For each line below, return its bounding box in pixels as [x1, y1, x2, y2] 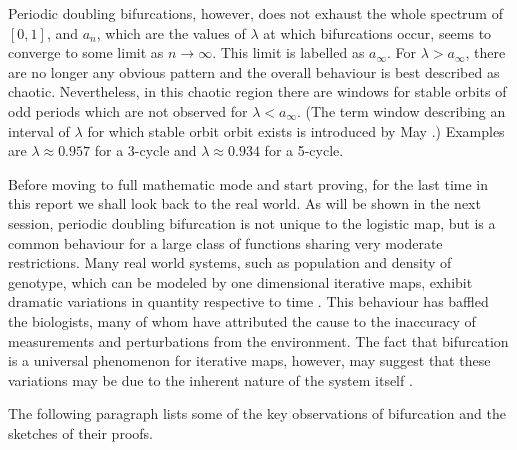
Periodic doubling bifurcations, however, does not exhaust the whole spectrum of [8, 3, 503, 23]
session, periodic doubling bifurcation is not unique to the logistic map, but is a [8, 212, 496, 233]
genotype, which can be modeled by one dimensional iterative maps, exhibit [8, 271, 473, 292]
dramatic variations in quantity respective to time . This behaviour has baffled [8, 291, 489, 312]
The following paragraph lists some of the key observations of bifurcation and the [8, 403, 506, 424]
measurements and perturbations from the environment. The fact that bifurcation [8, 330, 509, 351]
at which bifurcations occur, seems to [263, 22, 492, 43]
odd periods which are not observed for [8, 100, 248, 121]
